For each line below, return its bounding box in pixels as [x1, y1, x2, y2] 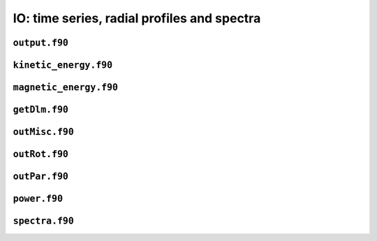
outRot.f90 [13, 149, 69, 160]
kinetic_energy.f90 [13, 59, 113, 71]
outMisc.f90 [13, 126, 75, 138]
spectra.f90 [13, 215, 75, 227]
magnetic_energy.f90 [13, 82, 119, 93]
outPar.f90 [13, 171, 69, 182]
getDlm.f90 [13, 104, 69, 115]
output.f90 [13, 37, 69, 48]
